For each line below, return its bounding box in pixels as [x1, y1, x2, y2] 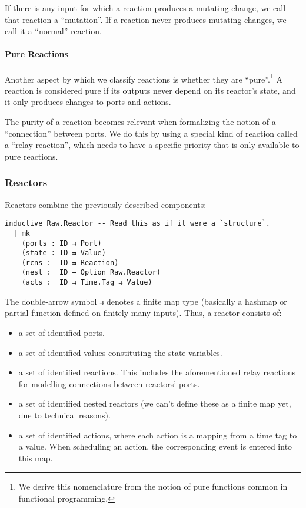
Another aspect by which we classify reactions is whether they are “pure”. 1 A [5, 71, 282, 85]
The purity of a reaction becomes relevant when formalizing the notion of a [5, 116, 276, 128]
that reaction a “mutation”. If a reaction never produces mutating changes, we [5, 13, 287, 25]
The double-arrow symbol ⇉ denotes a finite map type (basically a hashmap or [5, 295, 287, 307]
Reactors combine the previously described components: [5, 198, 207, 210]
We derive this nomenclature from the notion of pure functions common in [18, 480, 288, 493]
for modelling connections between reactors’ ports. [18, 377, 200, 390]
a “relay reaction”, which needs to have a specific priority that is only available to [5, 138, 300, 151]
